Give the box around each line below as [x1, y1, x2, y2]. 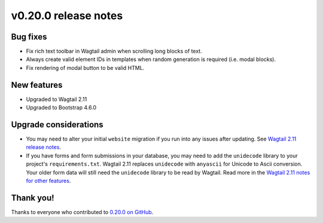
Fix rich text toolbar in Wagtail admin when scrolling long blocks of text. [26, 48, 203, 55]
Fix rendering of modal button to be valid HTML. [26, 64, 145, 71]
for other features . [26, 177, 71, 184]
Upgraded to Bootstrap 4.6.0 [26, 104, 97, 111]
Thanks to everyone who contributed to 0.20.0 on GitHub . [11, 208, 154, 215]
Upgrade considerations [11, 120, 104, 130]
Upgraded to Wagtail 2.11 [26, 96, 87, 103]
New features [11, 80, 63, 90]
